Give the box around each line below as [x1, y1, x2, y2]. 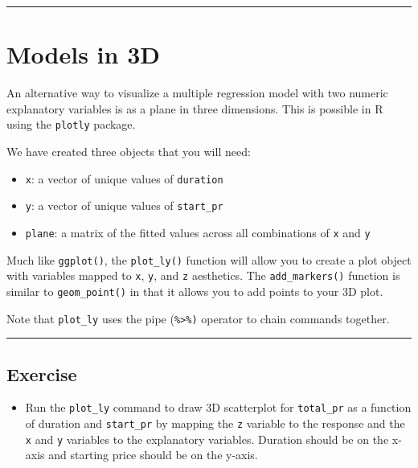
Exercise [6, 361, 77, 386]
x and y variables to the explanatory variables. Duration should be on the [25, 430, 389, 447]
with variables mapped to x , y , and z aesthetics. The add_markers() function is [6, 267, 400, 284]
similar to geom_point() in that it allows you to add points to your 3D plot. [6, 282, 383, 299]
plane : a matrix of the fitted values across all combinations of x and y [25, 224, 371, 240]
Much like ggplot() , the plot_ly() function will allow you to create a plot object [6, 251, 412, 268]
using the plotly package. [6, 116, 136, 133]
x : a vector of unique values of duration [25, 170, 223, 187]
